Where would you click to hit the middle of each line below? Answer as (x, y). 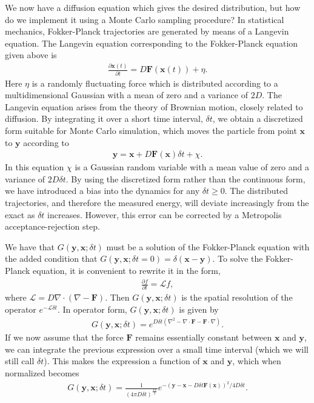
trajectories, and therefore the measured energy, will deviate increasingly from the (157, 203)
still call (20, 361)
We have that (30, 246)
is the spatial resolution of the (237, 297)
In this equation (35, 167)
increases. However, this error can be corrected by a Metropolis (165, 214)
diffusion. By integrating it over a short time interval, (104, 118)
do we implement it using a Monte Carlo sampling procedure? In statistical (145, 19)
